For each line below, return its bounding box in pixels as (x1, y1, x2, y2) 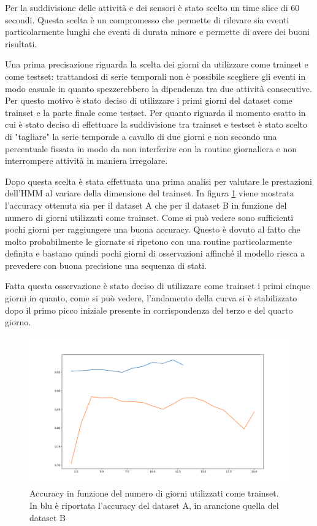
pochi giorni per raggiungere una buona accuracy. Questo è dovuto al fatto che (5, 223, 300, 236)
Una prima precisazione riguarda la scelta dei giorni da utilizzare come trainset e (5, 58, 308, 71)
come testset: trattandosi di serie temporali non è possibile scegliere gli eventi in (5, 69, 306, 82)
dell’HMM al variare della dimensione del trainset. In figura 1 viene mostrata (5, 187, 294, 199)
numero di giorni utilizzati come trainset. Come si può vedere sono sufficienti (5, 211, 294, 223)
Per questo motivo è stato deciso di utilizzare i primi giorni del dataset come (5, 94, 292, 107)
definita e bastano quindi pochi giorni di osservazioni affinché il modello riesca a (5, 247, 305, 260)
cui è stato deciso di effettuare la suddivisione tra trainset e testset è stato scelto (5, 118, 308, 131)
